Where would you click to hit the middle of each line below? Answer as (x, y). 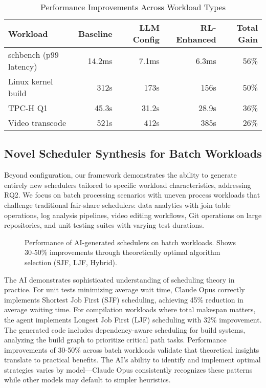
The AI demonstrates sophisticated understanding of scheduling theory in (119, 279)
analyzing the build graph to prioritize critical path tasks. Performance (115, 340)
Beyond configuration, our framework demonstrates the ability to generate (120, 175)
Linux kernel (31, 81)
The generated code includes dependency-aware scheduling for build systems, (125, 329)
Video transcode (37, 123)
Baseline (95, 33)
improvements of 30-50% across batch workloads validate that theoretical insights (132, 349)
